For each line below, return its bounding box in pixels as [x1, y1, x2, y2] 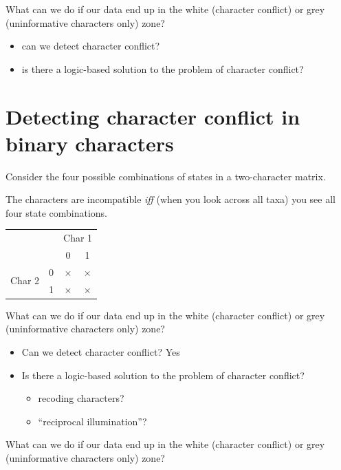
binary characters [5, 129, 174, 157]
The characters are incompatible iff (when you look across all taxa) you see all [5, 192, 335, 206]
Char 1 [63, 231, 93, 245]
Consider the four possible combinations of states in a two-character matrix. [5, 169, 326, 183]
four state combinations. [5, 205, 107, 220]
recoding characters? [38, 391, 124, 405]
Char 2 [10, 273, 40, 288]
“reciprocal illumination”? [38, 414, 147, 428]
